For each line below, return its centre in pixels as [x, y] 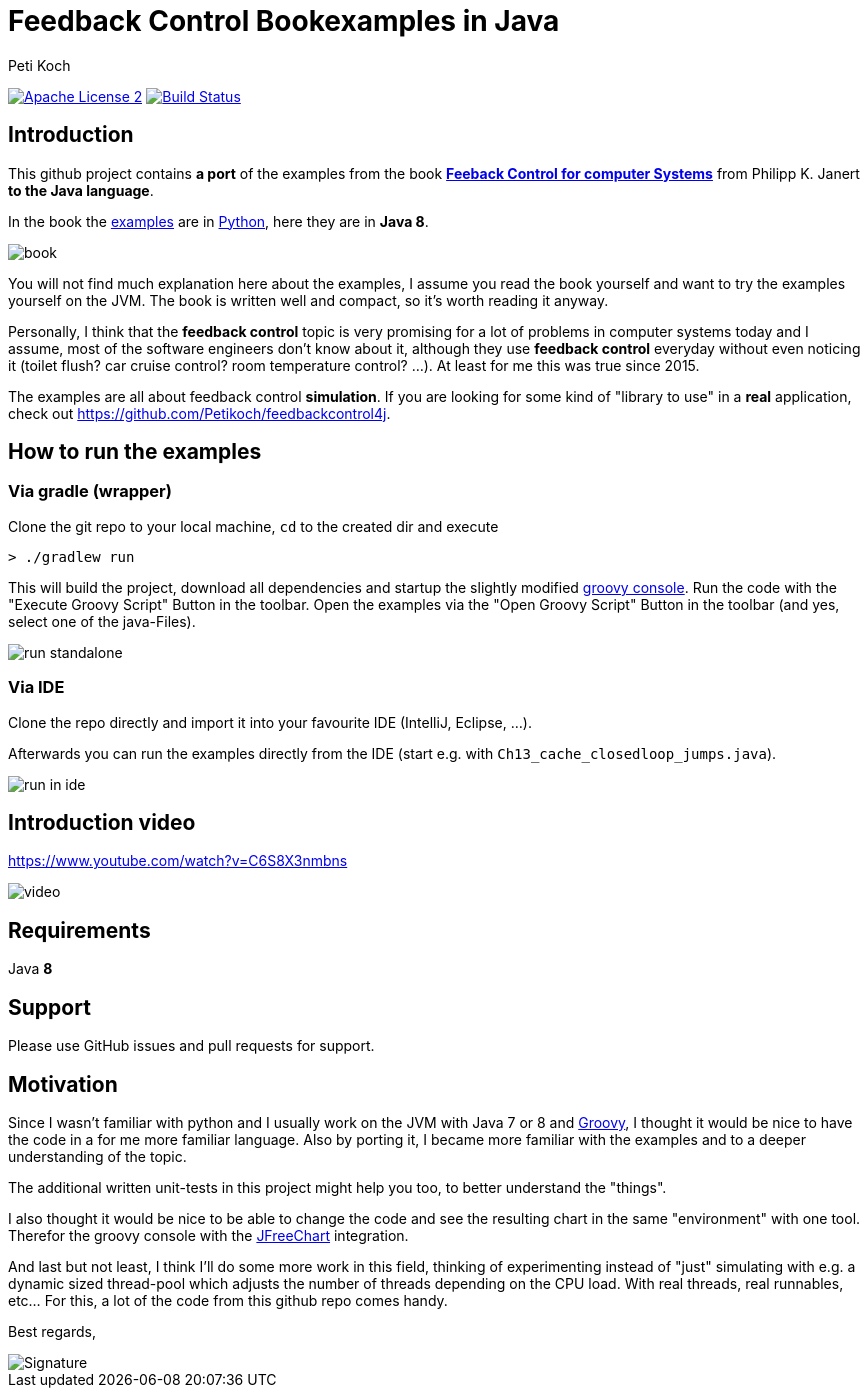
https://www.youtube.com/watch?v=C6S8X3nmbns [178, 861]
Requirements [79, 930]
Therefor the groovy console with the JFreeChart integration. [208, 1235]
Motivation [63, 1084]
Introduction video [102, 822]
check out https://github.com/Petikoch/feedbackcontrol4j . [199, 413]
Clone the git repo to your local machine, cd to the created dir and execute [253, 526]
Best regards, [52, 1331]
